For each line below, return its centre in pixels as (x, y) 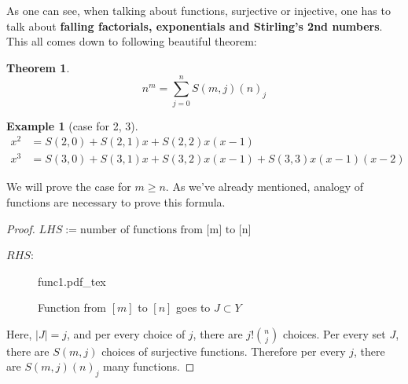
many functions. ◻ (149, 366)
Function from (72, 307)
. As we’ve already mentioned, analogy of (265, 187)
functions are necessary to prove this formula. (116, 201)
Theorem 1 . (38, 67)
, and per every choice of (126, 333)
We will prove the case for (69, 187)
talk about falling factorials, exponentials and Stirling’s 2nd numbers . (195, 26)
